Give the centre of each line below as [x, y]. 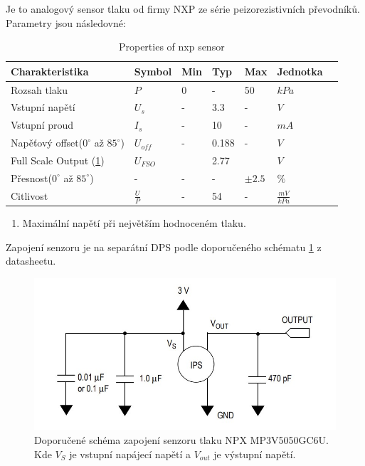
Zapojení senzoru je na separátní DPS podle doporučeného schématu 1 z [164, 247]
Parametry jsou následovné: [66, 22]
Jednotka [300, 71]
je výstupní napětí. [255, 454]
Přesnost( [31, 178]
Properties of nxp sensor [171, 47]
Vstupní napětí [43, 107]
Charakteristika [50, 71]
